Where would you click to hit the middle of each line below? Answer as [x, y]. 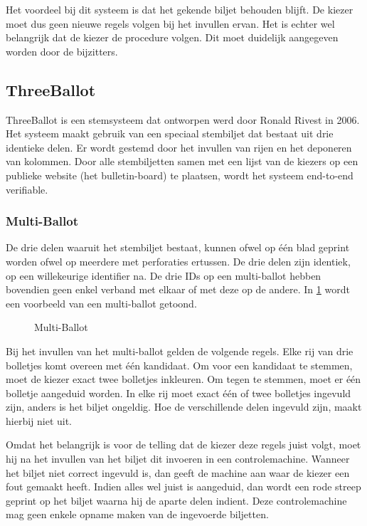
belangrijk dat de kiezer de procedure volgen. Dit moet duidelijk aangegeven [172, 37]
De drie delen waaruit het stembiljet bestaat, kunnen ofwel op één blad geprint [178, 247]
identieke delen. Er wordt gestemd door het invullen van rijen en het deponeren [179, 147]
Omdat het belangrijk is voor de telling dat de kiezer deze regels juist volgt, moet [183, 445]
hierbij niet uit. [39, 420]
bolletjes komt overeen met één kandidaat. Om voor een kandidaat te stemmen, [179, 365]
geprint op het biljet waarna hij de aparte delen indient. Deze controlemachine [176, 500]
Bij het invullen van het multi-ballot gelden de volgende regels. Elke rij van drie [180, 351]
